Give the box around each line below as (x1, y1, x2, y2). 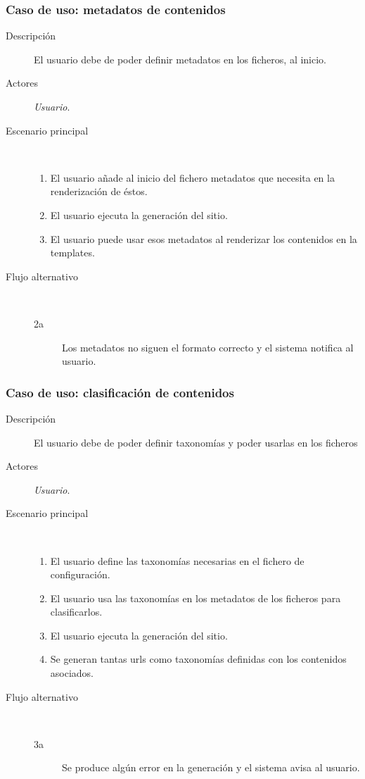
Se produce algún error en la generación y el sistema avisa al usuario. (62, 760, 360, 775)
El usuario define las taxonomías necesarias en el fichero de (50, 553, 305, 568)
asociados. (50, 666, 94, 680)
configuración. (50, 567, 110, 582)
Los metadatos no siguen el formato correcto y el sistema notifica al (62, 339, 354, 354)
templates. (50, 245, 95, 260)
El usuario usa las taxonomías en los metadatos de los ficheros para (50, 590, 341, 605)
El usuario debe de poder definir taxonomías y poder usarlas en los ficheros (34, 435, 358, 449)
